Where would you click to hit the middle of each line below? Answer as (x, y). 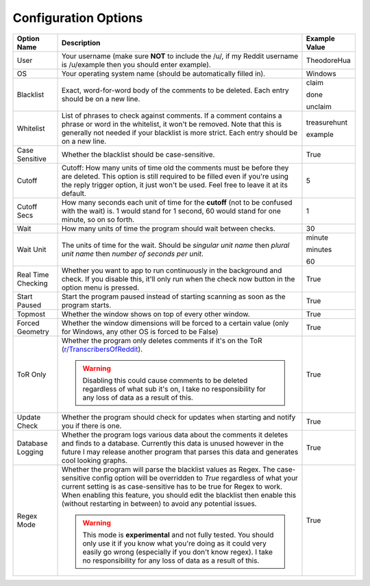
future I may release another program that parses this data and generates (180, 452)
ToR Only (32, 374)
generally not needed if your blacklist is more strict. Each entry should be (180, 132)
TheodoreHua (328, 60)
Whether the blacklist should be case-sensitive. (138, 154)
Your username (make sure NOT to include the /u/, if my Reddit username (180, 56)
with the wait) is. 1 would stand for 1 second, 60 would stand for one (171, 211)
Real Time (33, 275)
